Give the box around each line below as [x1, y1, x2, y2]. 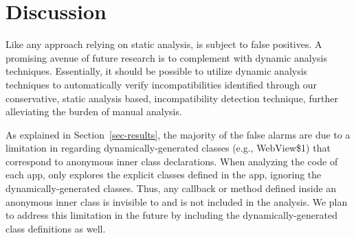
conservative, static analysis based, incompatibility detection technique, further [5, 91, 338, 105]
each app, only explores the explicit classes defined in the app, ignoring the [5, 167, 322, 182]
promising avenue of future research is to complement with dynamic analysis [5, 50, 327, 64]
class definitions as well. [5, 221, 106, 235]
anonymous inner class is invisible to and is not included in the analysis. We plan [5, 194, 348, 209]
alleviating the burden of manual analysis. [5, 104, 182, 119]
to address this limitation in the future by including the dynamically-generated [5, 208, 338, 222]
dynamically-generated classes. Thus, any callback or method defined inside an [5, 181, 337, 195]
